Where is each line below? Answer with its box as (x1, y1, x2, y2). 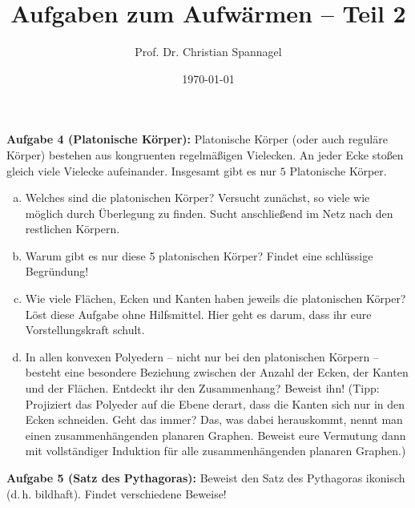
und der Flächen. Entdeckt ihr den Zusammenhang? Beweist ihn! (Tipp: (25, 380, 380, 397)
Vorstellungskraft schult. (25, 321, 145, 338)
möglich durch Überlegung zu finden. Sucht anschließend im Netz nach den (25, 204, 393, 221)
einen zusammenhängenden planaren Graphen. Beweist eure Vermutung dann (25, 426, 406, 443)
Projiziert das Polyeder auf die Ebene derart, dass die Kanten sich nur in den (25, 395, 405, 412)
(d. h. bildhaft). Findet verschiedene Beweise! (6, 485, 227, 502)
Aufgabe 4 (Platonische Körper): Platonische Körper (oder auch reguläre (6, 131, 388, 147)
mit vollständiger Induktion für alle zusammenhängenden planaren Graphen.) (25, 442, 406, 459)
